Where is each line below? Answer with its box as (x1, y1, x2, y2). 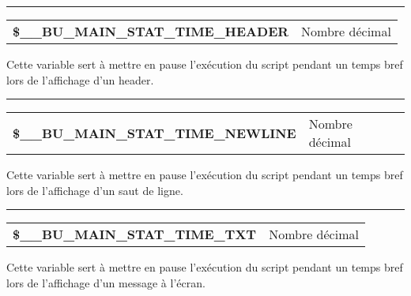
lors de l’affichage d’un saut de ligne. (6, 182, 183, 198)
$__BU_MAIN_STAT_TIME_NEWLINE (13, 123, 296, 142)
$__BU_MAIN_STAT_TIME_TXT (13, 225, 257, 244)
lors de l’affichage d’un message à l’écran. (6, 274, 205, 290)
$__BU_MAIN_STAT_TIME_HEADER (13, 22, 289, 40)
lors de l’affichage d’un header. (6, 71, 154, 88)
